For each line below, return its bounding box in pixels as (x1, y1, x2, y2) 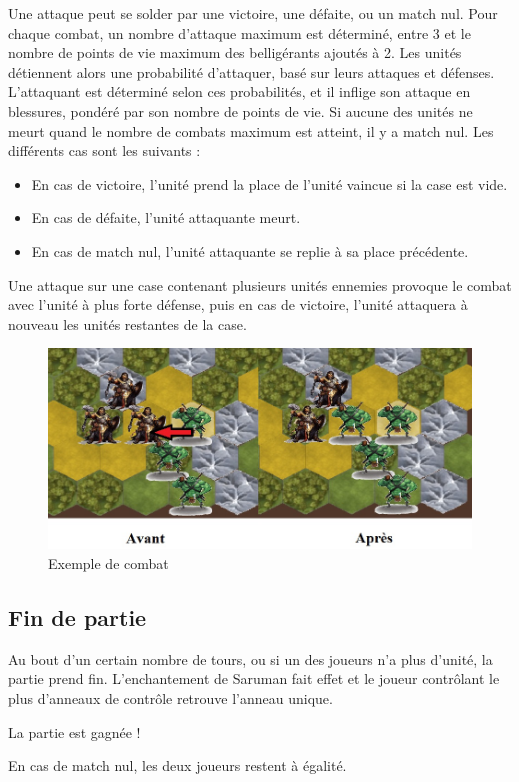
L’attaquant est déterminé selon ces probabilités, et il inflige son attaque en (8, 81, 471, 102)
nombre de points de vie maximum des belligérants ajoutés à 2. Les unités (8, 42, 462, 63)
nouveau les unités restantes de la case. (8, 313, 247, 334)
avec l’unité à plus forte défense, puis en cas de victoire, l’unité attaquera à (8, 294, 468, 315)
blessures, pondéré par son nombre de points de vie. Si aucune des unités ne (8, 100, 473, 121)
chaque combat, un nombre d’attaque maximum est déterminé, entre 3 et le (8, 22, 471, 43)
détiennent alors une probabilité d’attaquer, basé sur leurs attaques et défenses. (8, 61, 495, 82)
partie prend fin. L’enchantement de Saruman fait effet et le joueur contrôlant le (8, 668, 500, 689)
